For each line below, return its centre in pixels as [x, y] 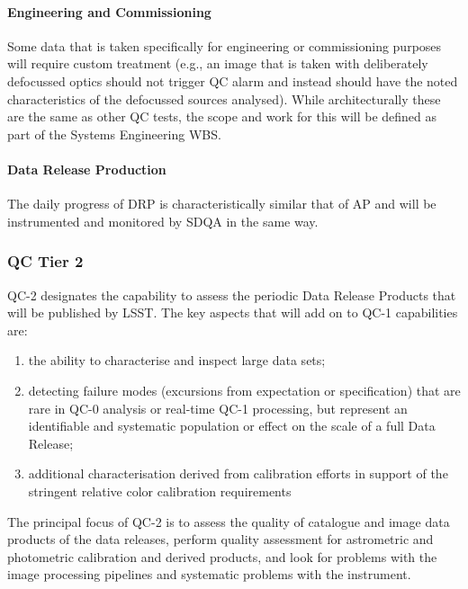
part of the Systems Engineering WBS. [114, 134]
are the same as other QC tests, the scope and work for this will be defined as [222, 116]
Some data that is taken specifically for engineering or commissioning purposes [225, 45]
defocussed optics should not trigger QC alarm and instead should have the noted [233, 80]
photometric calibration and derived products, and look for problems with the [222, 556]
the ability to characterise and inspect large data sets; [177, 360]
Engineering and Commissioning [109, 11]
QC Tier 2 [45, 261]
